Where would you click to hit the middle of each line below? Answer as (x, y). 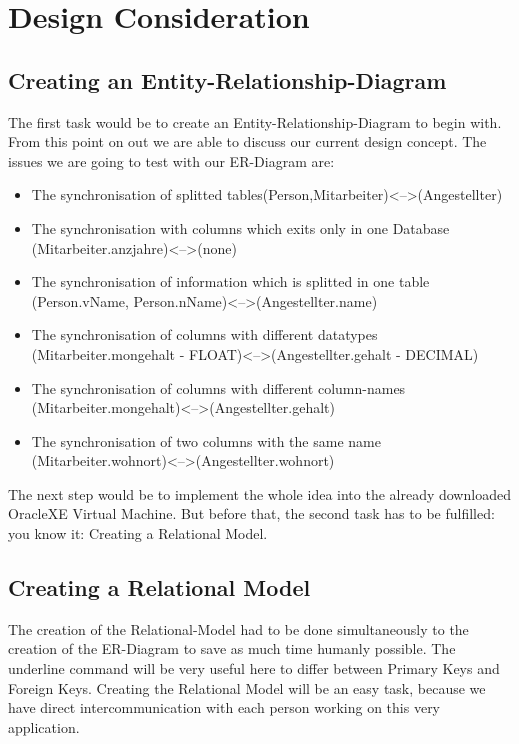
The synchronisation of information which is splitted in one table (230, 281)
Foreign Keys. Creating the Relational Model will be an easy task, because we (247, 687)
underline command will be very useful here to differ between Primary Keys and (254, 668)
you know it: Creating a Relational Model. (138, 533)
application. (44, 726)
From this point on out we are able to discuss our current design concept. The (247, 141)
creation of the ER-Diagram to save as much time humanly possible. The (232, 648)
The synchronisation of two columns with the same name (206, 440)
